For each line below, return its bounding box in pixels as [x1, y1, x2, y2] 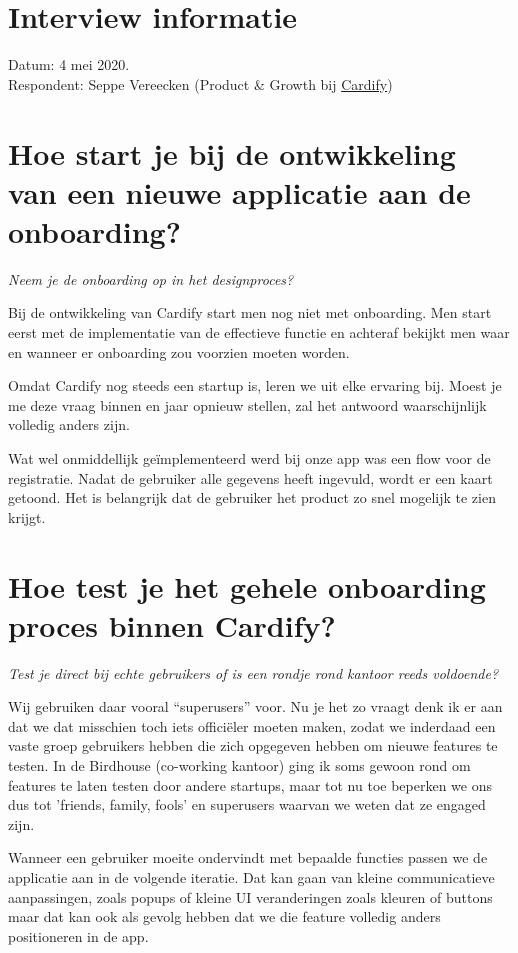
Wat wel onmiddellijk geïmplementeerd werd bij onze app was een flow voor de [8, 447, 491, 468]
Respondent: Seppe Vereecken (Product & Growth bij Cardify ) [8, 73, 393, 94]
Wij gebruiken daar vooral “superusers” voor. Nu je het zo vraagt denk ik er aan [8, 696, 503, 717]
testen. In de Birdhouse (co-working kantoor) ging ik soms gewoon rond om [8, 755, 471, 776]
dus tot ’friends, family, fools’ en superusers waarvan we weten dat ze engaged [8, 794, 486, 815]
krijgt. [8, 506, 46, 527]
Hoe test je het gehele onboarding [8, 565, 486, 606]
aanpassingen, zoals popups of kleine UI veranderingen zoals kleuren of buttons [8, 886, 493, 907]
